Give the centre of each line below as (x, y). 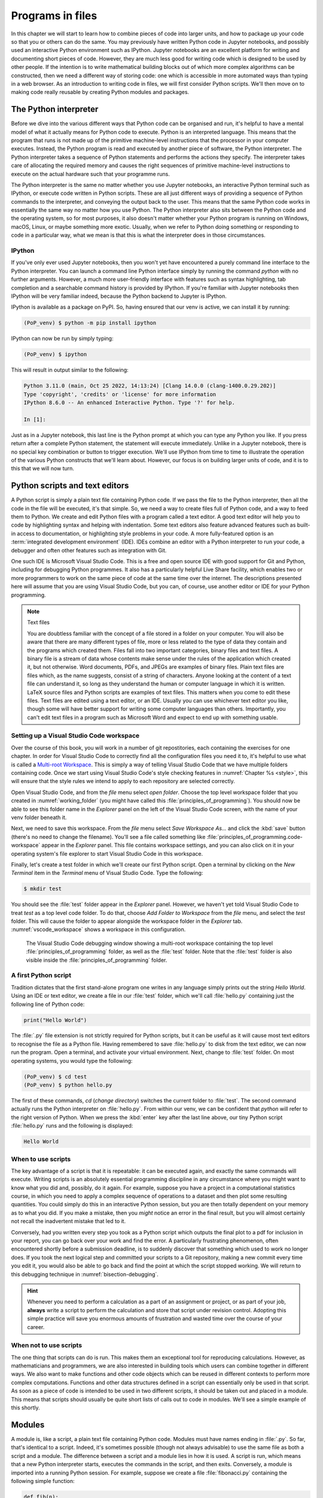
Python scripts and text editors (70, 486)
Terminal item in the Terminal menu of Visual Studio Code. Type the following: (107, 873)
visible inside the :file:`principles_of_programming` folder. (97, 960)
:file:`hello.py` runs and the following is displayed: (72, 1126)
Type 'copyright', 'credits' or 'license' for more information (120, 394)
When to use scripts (41, 1159)
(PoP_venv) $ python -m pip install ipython (90, 323)
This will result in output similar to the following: (70, 370)
